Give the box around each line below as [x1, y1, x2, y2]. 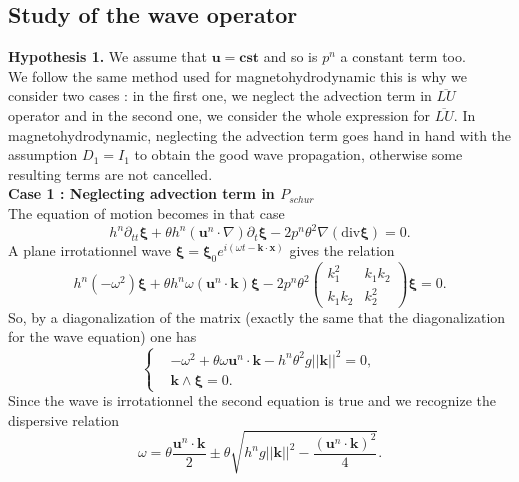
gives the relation [289, 240, 395, 261]
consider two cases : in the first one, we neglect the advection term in [8, 85, 432, 106]
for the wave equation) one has [8, 326, 197, 347]
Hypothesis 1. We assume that [8, 46, 207, 67]
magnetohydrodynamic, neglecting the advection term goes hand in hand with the [8, 124, 512, 145]
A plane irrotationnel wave [8, 240, 172, 261]
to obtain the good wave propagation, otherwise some [134, 144, 463, 165]
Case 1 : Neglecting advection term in [8, 183, 275, 204]
